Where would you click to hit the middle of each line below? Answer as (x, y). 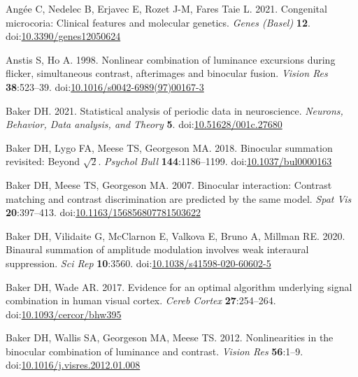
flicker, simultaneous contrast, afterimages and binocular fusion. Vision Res (167, 73)
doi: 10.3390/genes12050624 (63, 36)
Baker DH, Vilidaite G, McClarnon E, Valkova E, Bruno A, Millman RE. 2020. (176, 235)
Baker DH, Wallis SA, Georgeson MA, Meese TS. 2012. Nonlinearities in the (170, 337)
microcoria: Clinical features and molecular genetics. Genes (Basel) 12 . (158, 22)
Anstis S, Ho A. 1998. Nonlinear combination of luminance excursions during (171, 59)
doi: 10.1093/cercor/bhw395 (64, 314)
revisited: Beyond (43, 161)
